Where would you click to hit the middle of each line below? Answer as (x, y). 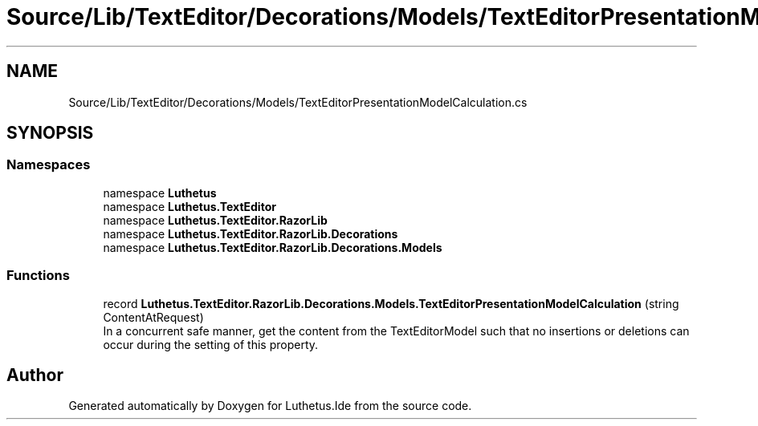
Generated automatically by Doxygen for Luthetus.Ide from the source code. (270, 406)
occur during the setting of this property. (211, 344)
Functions (38, 276)
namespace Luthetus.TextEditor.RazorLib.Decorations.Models (273, 247)
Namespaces (49, 165)
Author (35, 375)
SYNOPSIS (50, 133)
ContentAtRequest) (153, 317)
